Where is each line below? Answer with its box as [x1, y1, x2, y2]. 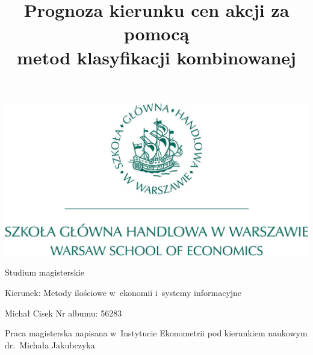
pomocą [123, 21, 190, 46]
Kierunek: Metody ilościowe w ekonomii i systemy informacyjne [5, 286, 242, 298]
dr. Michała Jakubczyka [5, 338, 95, 351]
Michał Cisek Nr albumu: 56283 [5, 306, 122, 319]
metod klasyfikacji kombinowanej [17, 45, 296, 69]
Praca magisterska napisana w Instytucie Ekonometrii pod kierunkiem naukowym [5, 327, 308, 339]
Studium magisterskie [5, 266, 85, 279]
